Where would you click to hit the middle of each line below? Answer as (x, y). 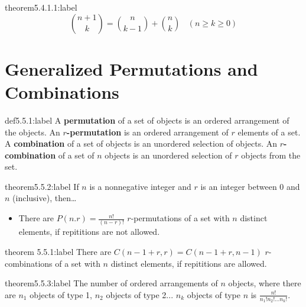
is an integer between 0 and (250, 186)
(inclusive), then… (45, 198)
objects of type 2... (140, 294)
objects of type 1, (61, 294)
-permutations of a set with (180, 218)
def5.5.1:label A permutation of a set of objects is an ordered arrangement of (147, 120)
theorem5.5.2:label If (42, 186)
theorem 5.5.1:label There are (58, 251)
